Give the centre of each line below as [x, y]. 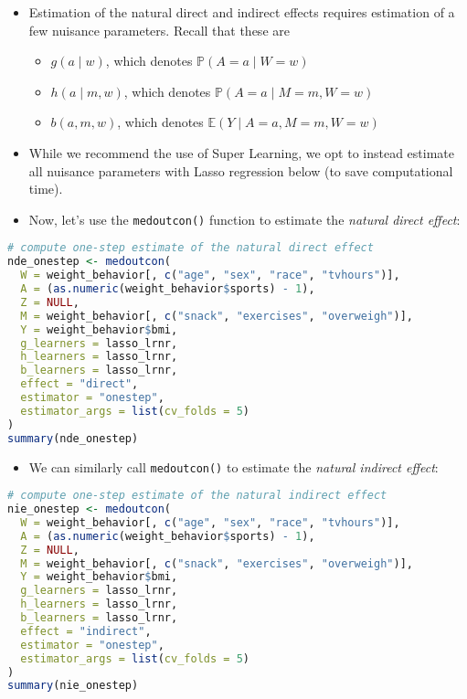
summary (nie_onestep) [73, 686]
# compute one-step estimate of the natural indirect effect [197, 496]
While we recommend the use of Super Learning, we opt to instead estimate [242, 152]
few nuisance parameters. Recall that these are [159, 30]
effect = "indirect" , [86, 631]
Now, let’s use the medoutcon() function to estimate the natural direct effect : [244, 219]
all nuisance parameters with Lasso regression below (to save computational [241, 170]
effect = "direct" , [80, 384]
